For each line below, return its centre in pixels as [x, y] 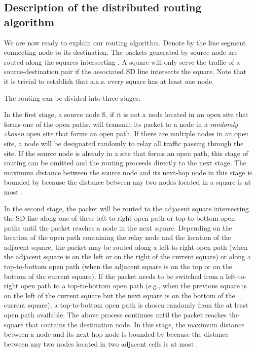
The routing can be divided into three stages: [72, 98]
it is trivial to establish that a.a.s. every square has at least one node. [109, 81]
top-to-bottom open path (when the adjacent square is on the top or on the [118, 266]
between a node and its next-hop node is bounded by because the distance [116, 334]
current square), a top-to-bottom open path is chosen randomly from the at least [126, 305]
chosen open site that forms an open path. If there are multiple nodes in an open [127, 134]
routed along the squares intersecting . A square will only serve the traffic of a [122, 61]
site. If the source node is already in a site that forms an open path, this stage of [126, 153]
